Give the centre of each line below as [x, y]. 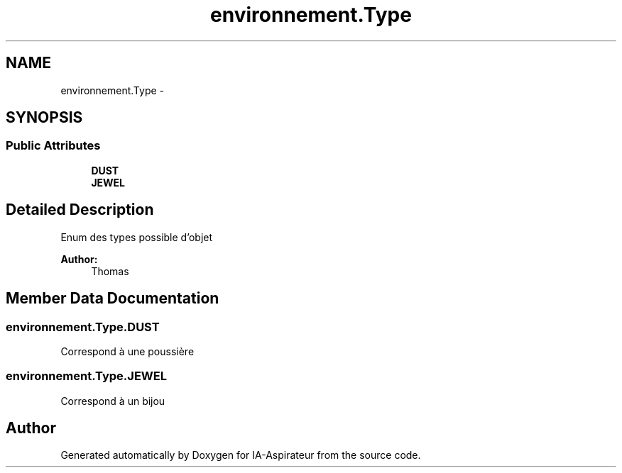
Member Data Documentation [113, 299]
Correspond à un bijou [113, 401]
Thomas [110, 271]
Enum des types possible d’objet [137, 237]
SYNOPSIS [44, 118]
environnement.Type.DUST [83, 327]
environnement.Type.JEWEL [86, 376]
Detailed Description [80, 210]
